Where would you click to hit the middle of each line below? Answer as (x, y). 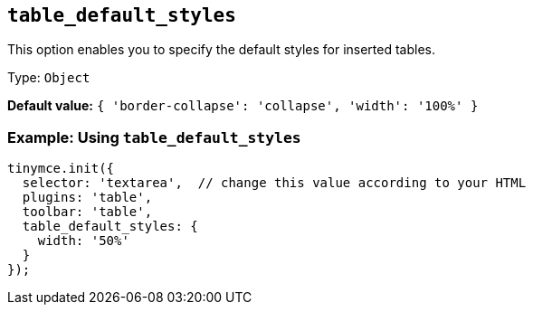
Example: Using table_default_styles (154, 137)
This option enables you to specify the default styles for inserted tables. (222, 50)
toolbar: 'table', (87, 212)
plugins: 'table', (87, 198)
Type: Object (49, 78)
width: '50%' (83, 241)
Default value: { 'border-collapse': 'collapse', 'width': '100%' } (243, 106)
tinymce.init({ (61, 169)
